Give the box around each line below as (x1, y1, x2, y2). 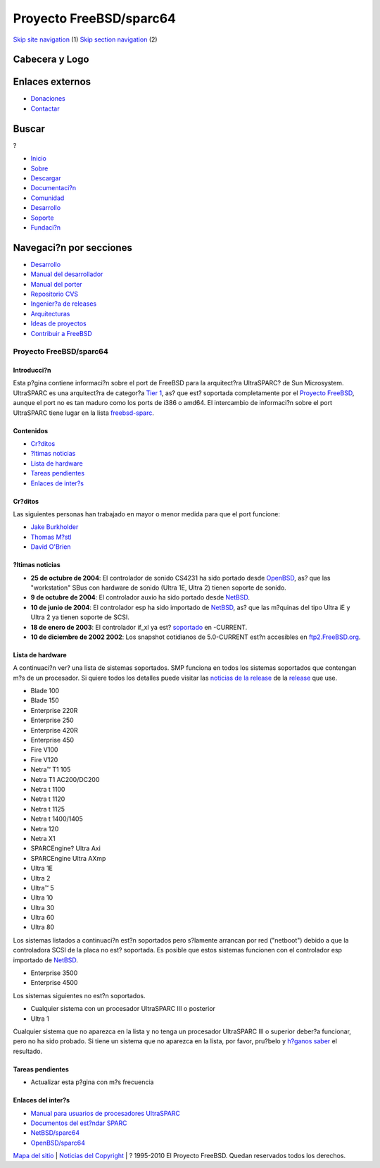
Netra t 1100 (30, 785, 65, 793)
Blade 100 (30, 687, 60, 695)
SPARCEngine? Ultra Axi (30, 844, 101, 852)
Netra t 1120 (30, 795, 65, 803)
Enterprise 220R (30, 706, 78, 714)
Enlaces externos (13, 76, 91, 88)
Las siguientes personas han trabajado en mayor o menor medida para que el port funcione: (13, 510, 281, 518)
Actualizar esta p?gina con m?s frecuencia (30, 1078, 154, 1086)
